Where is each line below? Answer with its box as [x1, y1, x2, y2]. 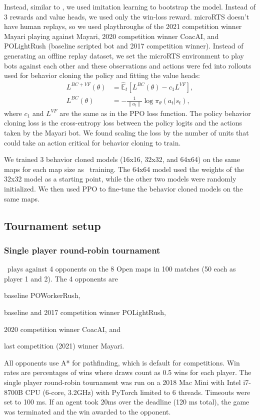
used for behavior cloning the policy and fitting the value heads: [4, 70, 200, 80]
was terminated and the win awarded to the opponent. [4, 406, 171, 416]
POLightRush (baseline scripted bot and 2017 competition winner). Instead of [4, 40, 243, 51]
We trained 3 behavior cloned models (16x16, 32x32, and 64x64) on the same [4, 154, 240, 164]
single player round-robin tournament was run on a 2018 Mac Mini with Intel [4, 376, 241, 387]
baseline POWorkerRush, [4, 290, 80, 300]
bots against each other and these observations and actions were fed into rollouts [4, 60, 251, 70]
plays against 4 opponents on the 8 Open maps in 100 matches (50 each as [7, 263, 236, 274]
